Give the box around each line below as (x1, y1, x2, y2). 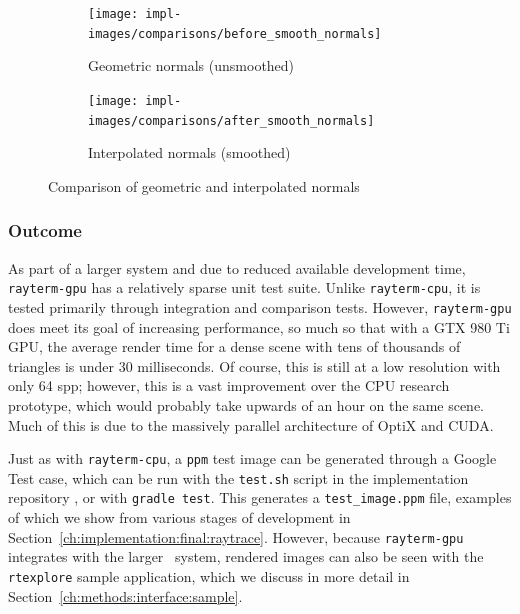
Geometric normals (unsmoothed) (88, 55, 295, 76)
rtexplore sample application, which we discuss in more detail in (8, 565, 410, 586)
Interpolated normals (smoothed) (88, 142, 291, 163)
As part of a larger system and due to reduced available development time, (8, 257, 466, 278)
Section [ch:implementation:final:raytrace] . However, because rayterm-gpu (8, 526, 464, 547)
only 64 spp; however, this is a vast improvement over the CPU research (8, 375, 450, 396)
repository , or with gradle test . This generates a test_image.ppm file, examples (8, 487, 512, 508)
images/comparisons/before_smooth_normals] (88, 26, 382, 41)
